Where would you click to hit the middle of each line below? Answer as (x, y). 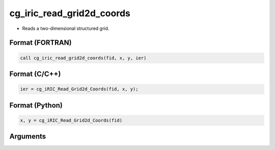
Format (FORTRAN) (40, 43)
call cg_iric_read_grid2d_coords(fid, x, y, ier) (83, 58)
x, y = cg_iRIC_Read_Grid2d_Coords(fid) (71, 120)
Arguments (28, 137)
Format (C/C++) (35, 74)
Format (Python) (36, 105)
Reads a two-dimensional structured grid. (66, 28)
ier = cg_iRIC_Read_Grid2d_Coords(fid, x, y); (79, 89)
